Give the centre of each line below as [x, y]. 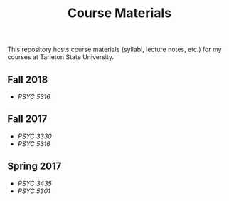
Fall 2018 [28, 79]
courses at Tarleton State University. [61, 57]
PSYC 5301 [34, 191]
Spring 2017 [34, 166]
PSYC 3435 [34, 183]
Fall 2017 [27, 119]
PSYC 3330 [34, 136]
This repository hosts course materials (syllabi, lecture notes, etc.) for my [114, 50]
